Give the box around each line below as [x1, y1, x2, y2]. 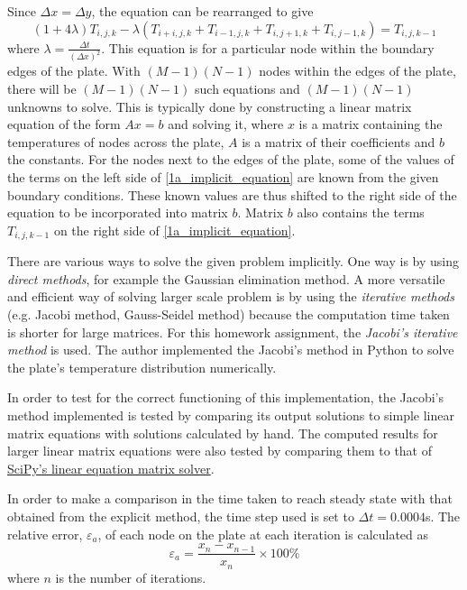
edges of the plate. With [7, 61, 141, 80]
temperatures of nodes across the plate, [7, 132, 224, 151]
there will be [7, 79, 77, 98]
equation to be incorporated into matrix [7, 203, 228, 222]
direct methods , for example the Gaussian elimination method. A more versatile [7, 269, 445, 288]
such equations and [195, 79, 300, 98]
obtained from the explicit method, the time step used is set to [7, 506, 354, 525]
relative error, [7, 524, 83, 543]
